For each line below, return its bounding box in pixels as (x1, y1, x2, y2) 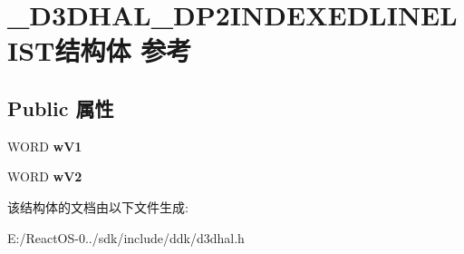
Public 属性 (7, 93, 114, 122)
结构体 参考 (54, 32, 192, 69)
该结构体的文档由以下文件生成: (7, 197, 188, 216)
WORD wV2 (7, 167, 82, 186)
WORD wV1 (7, 136, 82, 155)
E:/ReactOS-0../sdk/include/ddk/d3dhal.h (7, 228, 245, 247)
